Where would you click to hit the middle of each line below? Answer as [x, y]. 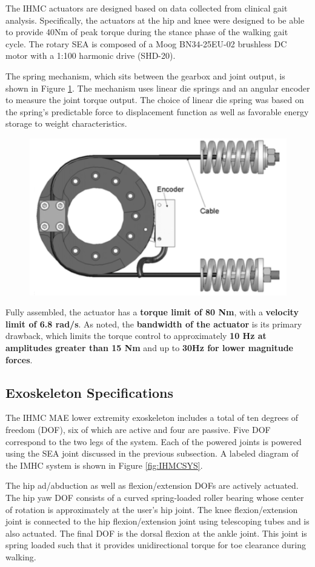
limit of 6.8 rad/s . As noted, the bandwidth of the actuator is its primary [154, 324]
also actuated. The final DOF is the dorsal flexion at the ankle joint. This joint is [156, 533]
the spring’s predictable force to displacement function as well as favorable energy [157, 111]
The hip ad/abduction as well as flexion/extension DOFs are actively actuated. [152, 485]
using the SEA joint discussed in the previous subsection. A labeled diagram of [152, 453]
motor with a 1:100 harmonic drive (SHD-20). [91, 55]
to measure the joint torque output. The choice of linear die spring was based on [155, 100]
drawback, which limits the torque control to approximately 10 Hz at [136, 336]
